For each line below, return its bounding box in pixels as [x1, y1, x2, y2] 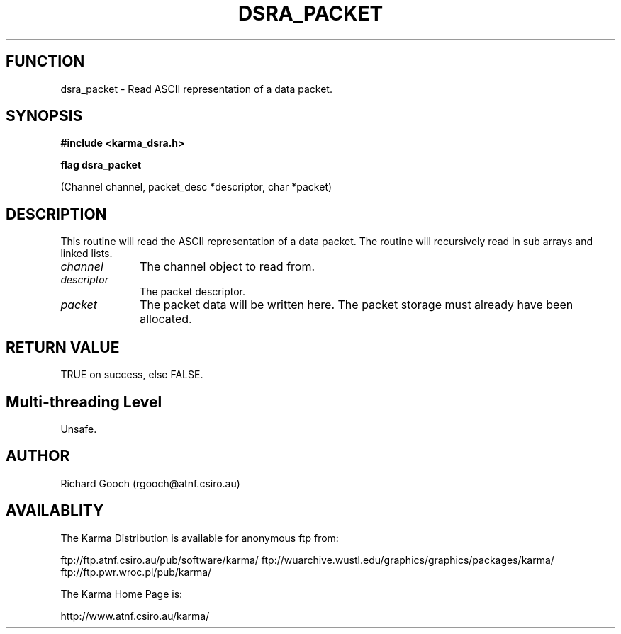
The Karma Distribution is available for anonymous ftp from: [60, 531, 339, 544]
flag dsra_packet [60, 159, 142, 171]
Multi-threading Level [6, 392, 162, 411]
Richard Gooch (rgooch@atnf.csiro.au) [60, 477, 240, 489]
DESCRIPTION [6, 205, 107, 223]
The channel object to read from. [140, 259, 315, 274]
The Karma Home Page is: [60, 587, 183, 600]
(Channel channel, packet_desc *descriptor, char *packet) [60, 181, 332, 193]
